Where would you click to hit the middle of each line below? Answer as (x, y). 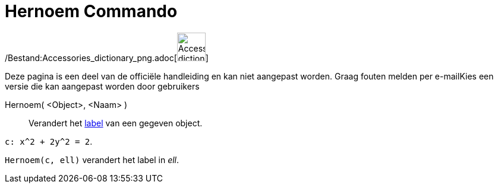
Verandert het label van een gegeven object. (116, 123)
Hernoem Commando (91, 11)
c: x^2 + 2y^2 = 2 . (49, 141)
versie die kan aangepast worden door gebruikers (102, 86)
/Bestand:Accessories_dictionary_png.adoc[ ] (107, 58)
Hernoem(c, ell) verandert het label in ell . (92, 160)
